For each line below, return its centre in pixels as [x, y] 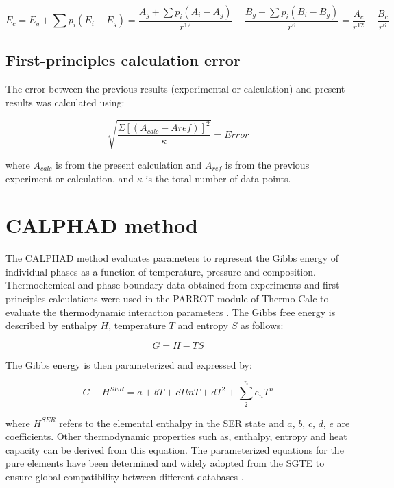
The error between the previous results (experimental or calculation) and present [175, 89]
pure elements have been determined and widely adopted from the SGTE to [165, 463]
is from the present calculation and [129, 164]
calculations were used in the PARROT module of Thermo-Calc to [189, 298]
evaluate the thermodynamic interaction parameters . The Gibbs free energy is [171, 312]
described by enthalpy [51, 325]
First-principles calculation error [123, 60]
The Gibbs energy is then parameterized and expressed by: [129, 364]
